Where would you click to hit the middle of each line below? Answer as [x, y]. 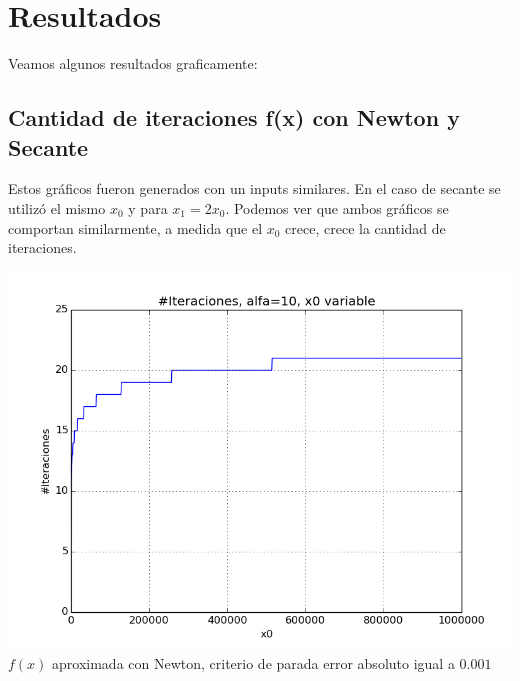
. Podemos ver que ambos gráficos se [337, 207]
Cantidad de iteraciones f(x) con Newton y [234, 117]
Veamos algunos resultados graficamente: [133, 63]
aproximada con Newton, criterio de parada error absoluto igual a [253, 663]
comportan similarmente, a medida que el [135, 227]
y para [148, 207]
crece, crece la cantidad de [365, 227]
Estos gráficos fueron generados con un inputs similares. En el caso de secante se [254, 188]
